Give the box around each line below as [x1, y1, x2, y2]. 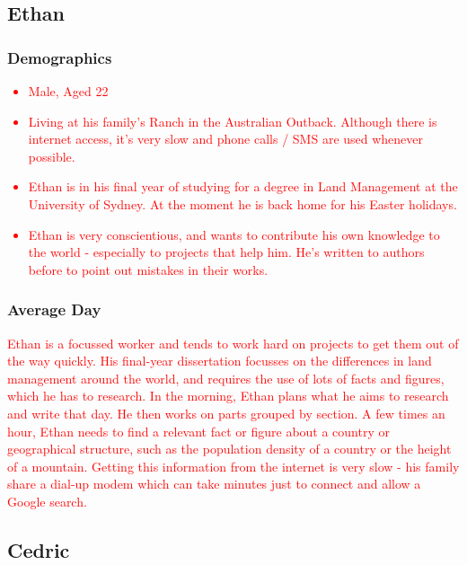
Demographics [7, 46, 112, 68]
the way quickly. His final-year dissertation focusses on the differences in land [7, 351, 432, 370]
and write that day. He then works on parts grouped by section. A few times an [7, 403, 445, 422]
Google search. [7, 491, 87, 510]
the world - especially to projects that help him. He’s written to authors [28, 243, 425, 261]
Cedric [7, 535, 70, 563]
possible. [28, 146, 75, 165]
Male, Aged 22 [28, 82, 109, 100]
